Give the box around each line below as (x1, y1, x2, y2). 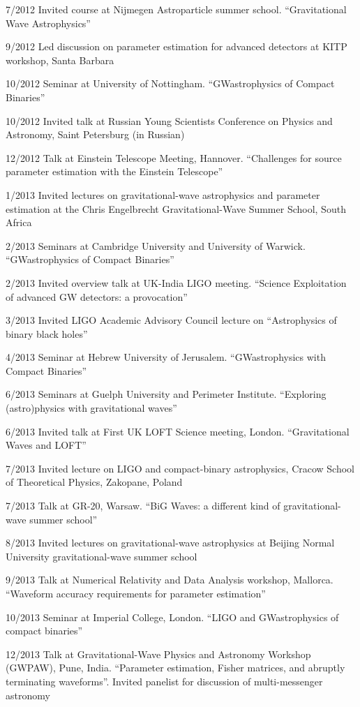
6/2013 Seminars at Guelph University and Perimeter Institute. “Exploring (6, 387, 327, 401)
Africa (6, 215, 32, 230)
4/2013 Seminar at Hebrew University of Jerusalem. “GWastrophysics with (6, 350, 326, 364)
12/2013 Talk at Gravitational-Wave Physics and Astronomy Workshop (6, 646, 311, 661)
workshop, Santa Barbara (6, 52, 114, 67)
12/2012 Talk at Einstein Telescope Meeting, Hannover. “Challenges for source (6, 150, 342, 165)
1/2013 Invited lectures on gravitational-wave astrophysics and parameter (6, 187, 320, 202)
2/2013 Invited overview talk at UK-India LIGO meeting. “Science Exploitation (6, 275, 347, 290)
